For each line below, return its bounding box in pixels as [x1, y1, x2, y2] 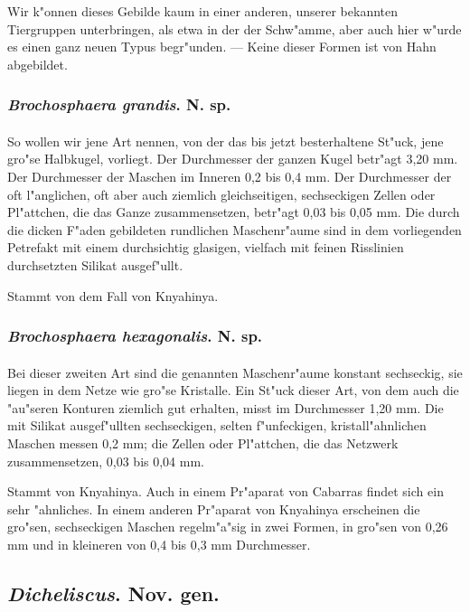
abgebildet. [7, 54, 68, 73]
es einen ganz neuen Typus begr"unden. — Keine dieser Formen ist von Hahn [7, 37, 437, 56]
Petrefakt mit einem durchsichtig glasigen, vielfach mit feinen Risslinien [7, 238, 404, 257]
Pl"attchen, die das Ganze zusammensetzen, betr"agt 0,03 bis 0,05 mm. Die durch [7, 202, 460, 221]
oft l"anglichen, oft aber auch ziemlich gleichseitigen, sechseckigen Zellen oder [7, 184, 436, 203]
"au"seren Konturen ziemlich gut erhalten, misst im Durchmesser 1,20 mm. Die [7, 398, 444, 417]
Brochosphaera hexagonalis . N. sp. [7, 325, 263, 347]
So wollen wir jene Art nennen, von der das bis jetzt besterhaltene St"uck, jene [7, 131, 444, 150]
